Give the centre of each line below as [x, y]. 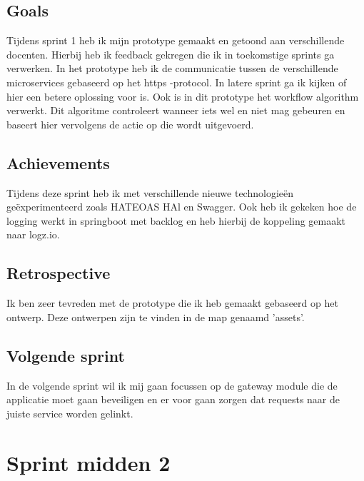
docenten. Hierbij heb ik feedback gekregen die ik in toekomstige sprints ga [171, 54]
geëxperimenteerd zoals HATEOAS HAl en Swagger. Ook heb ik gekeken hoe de [182, 207]
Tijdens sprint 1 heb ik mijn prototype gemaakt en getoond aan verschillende [176, 40]
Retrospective [59, 273]
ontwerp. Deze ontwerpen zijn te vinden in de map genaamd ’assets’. [156, 317]
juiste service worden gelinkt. [70, 413]
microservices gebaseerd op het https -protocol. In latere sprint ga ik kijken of [177, 82]
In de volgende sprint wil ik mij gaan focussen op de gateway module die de [172, 385]
